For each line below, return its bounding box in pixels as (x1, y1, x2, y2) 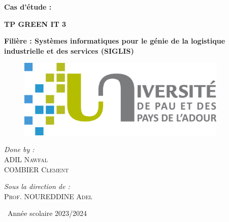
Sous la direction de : (4, 181, 70, 192)
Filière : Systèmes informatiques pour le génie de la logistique (4, 35, 225, 46)
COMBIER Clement (4, 164, 69, 174)
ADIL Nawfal (4, 154, 48, 165)
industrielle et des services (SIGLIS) (4, 45, 134, 56)
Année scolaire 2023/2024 (7, 208, 87, 218)
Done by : (4, 144, 35, 155)
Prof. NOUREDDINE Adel (4, 191, 92, 201)
